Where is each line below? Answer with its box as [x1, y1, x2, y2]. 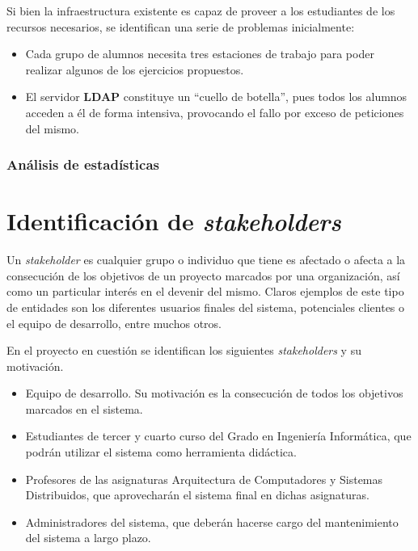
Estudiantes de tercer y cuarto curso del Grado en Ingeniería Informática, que [25, 427, 412, 444]
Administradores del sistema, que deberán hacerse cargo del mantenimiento [25, 513, 399, 530]
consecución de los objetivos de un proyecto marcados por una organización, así [6, 267, 400, 284]
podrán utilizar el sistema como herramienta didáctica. [25, 444, 297, 461]
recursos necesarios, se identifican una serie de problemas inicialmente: [6, 18, 355, 35]
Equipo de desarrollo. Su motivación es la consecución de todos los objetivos [25, 385, 403, 402]
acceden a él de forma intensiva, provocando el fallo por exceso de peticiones [25, 103, 404, 120]
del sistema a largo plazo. [25, 529, 151, 546]
